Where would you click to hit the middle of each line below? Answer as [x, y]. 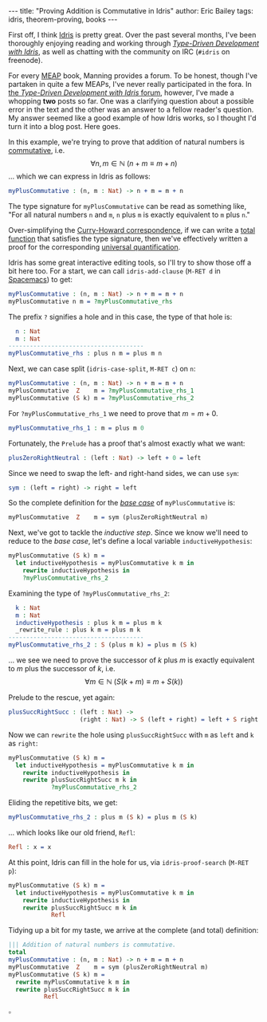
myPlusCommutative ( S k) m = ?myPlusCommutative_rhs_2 [101, 398]
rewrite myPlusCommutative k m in [73, 982]
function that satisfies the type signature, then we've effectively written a [128, 238]
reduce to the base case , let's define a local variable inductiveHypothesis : [130, 541]
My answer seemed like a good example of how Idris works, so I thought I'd [132, 118]
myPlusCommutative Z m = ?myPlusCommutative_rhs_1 [101, 391]
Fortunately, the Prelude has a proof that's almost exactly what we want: [127, 443]
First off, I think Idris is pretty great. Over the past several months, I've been [132, 35]
